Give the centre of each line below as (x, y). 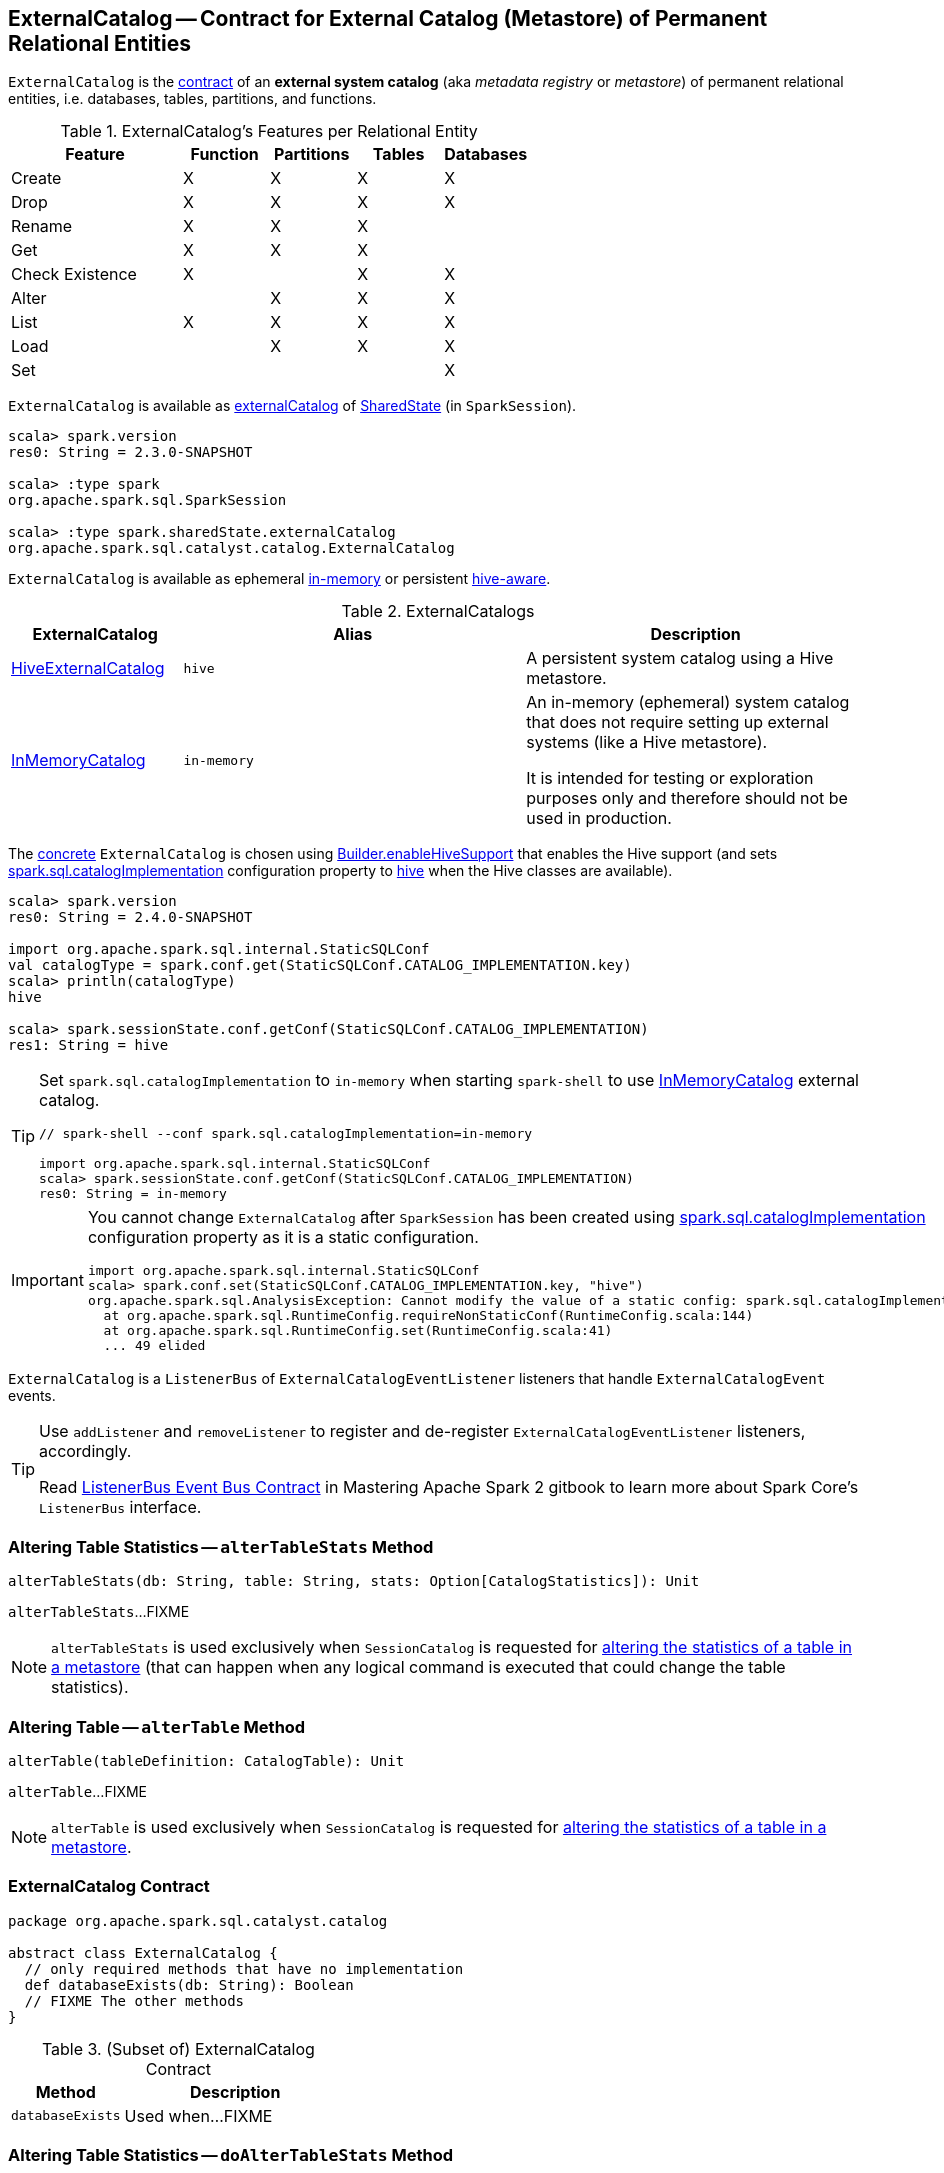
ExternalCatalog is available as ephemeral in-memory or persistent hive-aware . (279, 579)
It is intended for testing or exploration (670, 778)
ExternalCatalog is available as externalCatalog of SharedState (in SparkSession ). (292, 406)
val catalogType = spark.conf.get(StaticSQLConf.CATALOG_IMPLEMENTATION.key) (320, 965)
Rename (42, 226)
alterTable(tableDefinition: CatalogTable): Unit (206, 1760)
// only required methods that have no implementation (244, 1968)
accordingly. (85, 1451)
